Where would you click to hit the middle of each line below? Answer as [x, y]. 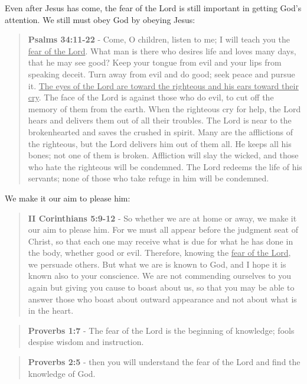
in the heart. [51, 310]
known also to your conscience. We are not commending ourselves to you [160, 276]
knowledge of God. [62, 373]
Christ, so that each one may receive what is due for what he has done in [161, 241]
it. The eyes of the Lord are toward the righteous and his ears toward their [163, 85]
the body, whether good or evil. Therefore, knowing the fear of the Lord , [159, 253]
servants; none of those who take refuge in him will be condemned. [148, 178]
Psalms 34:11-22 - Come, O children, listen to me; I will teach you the [159, 39]
